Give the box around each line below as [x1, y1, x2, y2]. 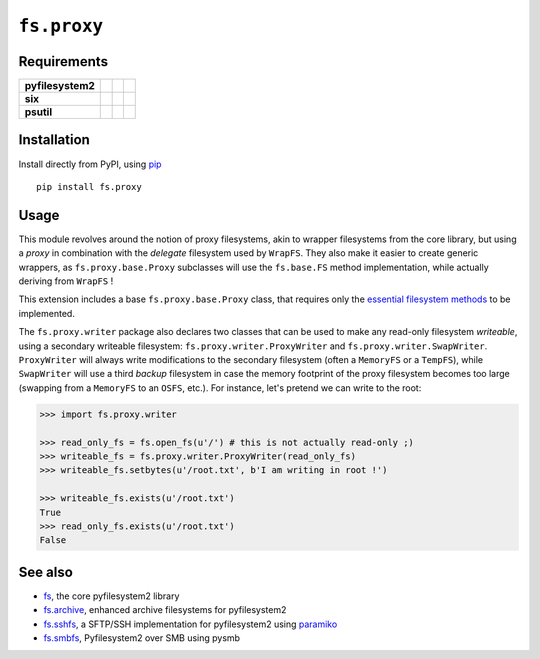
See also [18, 563, 74, 580]
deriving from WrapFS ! [18, 275, 114, 287]
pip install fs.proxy [36, 181, 142, 192]
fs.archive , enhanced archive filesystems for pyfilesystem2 [43, 604, 287, 616]
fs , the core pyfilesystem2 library [43, 590, 180, 602]
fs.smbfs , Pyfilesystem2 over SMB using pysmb [43, 631, 240, 644]
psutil [24, 105, 53, 119]
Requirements [18, 53, 109, 70]
